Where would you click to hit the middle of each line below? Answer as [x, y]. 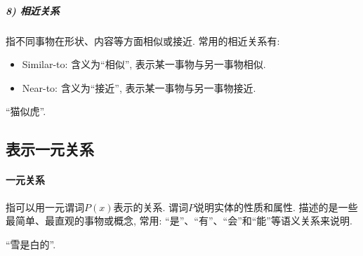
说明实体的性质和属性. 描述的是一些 [276, 207]
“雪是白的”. [31, 244]
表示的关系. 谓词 [151, 207]
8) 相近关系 [33, 10]
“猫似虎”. [26, 111]
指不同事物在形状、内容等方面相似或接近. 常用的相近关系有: [143, 40]
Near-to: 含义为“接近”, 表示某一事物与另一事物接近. [139, 87]
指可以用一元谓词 [45, 207]
